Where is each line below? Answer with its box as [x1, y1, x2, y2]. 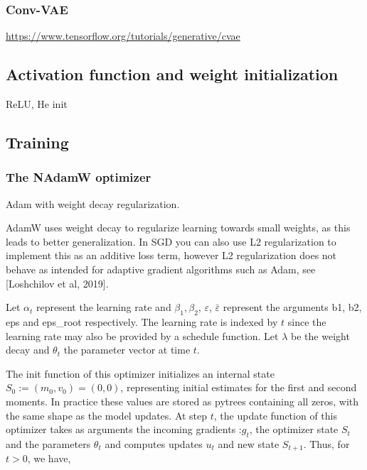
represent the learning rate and [36, 300, 171, 315]
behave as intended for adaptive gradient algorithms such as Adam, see [6, 261, 316, 276]
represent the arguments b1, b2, [223, 300, 362, 315]
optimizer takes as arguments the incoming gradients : [6, 422, 242, 437]
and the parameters [6, 436, 91, 451]
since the [287, 314, 326, 329]
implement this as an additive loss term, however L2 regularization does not [6, 248, 337, 263]
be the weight [291, 328, 350, 343]
